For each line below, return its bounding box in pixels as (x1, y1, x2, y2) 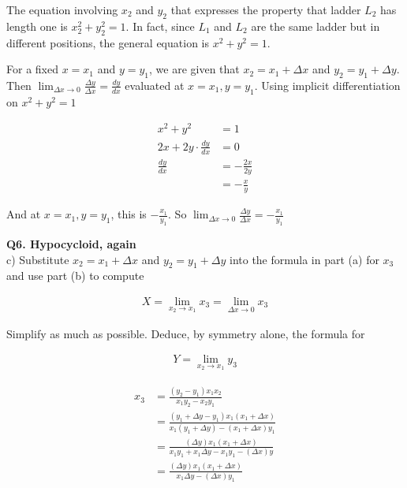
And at (6, 206, 41, 222)
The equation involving (6, 2, 118, 17)
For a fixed (6, 61, 58, 77)
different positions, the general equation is (6, 34, 209, 50)
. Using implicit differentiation (254, 76, 401, 93)
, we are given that (149, 61, 240, 77)
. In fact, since (125, 17, 195, 34)
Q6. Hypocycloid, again (6, 235, 136, 251)
